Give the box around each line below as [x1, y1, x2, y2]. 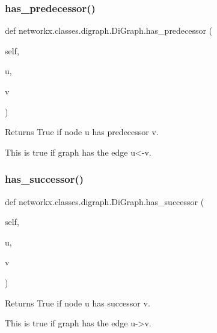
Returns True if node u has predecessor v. [5, 125, 159, 138]
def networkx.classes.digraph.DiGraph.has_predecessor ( [5, 24, 213, 37]
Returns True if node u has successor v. [5, 296, 150, 309]
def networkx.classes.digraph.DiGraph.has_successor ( [5, 195, 204, 208]
